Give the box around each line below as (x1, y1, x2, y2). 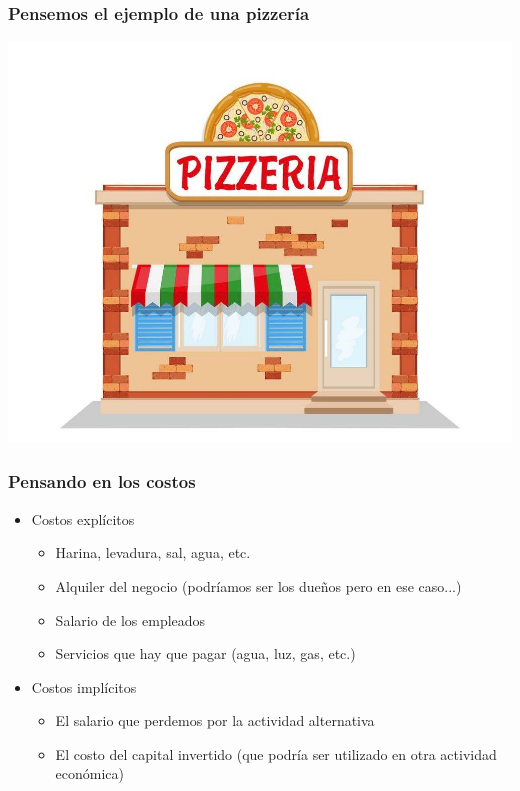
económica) (55, 763, 125, 784)
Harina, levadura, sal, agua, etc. (55, 542, 251, 563)
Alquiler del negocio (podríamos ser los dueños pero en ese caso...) (55, 575, 462, 596)
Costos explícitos (31, 508, 135, 529)
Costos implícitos (31, 676, 137, 697)
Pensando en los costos (8, 469, 196, 494)
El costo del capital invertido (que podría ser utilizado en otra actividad (55, 743, 497, 764)
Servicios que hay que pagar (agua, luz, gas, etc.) (55, 643, 356, 664)
